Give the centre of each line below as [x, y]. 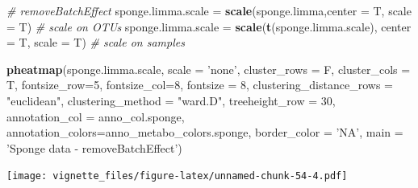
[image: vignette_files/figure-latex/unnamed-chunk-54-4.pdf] [177, 176]
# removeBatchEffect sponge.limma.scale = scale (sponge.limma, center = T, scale [209, 10]
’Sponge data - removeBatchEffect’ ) [94, 147]
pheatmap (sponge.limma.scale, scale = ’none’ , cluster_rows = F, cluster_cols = [209, 69]
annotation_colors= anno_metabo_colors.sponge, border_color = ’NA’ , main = [205, 132]
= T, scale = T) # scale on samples [96, 42]
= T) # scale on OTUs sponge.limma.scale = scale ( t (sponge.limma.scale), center [209, 26]
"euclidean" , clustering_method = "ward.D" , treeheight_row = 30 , [171, 100]
